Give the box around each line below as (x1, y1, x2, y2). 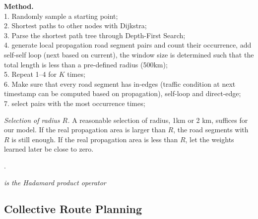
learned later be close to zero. (4, 144, 94, 154)
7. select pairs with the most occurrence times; (4, 98, 145, 108)
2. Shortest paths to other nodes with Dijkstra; (4, 20, 147, 31)
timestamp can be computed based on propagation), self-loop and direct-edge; (4, 88, 241, 99)
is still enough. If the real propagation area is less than (11, 134, 178, 144)
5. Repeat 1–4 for (4, 69, 57, 79)
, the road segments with (173, 124, 249, 135)
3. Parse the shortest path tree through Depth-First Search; (4, 30, 186, 40)
